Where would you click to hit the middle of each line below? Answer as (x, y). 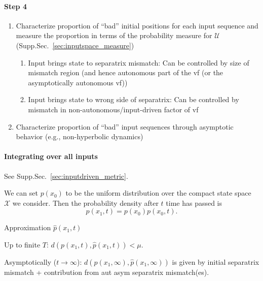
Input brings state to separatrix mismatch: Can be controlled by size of (139, 62)
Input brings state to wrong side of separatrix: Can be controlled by (134, 99)
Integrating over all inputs (51, 156)
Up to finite (22, 244)
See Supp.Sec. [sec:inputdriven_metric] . (66, 176)
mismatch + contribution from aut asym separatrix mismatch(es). (107, 272)
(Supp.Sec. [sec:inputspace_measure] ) (75, 45)
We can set (21, 193)
